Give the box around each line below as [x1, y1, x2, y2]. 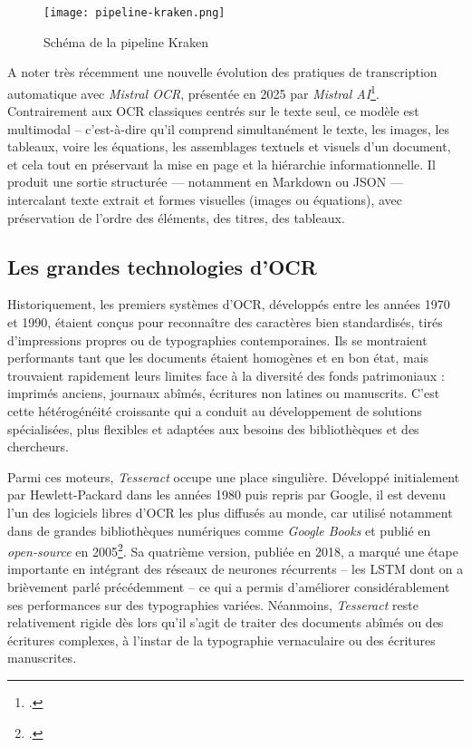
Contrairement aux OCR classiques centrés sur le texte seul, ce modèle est [7, 102, 419, 121]
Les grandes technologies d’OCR [7, 252, 317, 280]
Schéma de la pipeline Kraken [43, 32, 209, 51]
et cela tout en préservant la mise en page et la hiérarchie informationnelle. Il [7, 154, 436, 173]
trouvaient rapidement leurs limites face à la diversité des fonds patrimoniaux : [7, 365, 445, 384]
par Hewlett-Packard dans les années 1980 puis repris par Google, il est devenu [7, 485, 446, 504]
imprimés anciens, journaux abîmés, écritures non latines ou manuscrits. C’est [7, 383, 440, 403]
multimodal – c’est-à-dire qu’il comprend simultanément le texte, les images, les [7, 119, 450, 138]
